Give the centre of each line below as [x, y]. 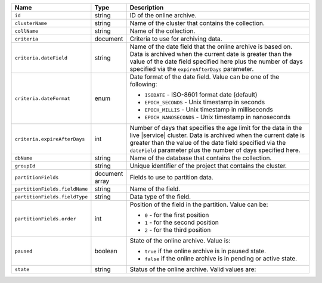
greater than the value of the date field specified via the [208, 143]
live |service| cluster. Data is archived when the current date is [217, 135]
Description [147, 7]
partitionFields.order [46, 218]
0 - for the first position [177, 215]
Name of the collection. [162, 31]
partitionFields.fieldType [51, 197]
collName [27, 31]
